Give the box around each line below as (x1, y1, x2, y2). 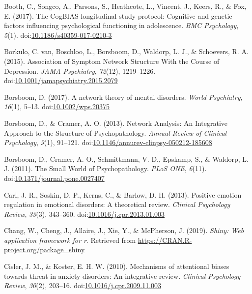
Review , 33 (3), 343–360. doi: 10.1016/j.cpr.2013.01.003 (4, 208, 165, 219)
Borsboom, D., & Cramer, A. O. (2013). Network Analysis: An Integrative (4, 118, 228, 128)
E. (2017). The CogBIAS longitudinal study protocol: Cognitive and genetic (4, 10, 232, 21)
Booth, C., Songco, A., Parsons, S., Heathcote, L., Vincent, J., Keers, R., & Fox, (4, 1, 247, 11)
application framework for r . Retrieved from (4, 235, 136, 245)
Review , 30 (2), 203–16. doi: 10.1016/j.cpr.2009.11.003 (4, 280, 162, 291)
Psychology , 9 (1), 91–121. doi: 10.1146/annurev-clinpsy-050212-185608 (4, 137, 212, 147)
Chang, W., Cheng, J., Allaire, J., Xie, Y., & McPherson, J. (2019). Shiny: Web (4, 225, 244, 235)
